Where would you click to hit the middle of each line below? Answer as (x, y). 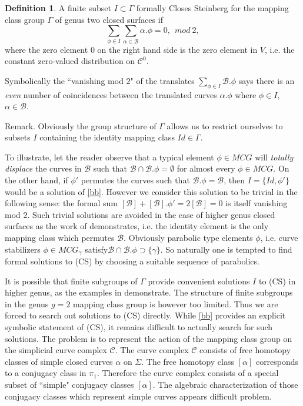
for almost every (206, 168)
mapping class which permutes (60, 238)
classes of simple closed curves (59, 361)
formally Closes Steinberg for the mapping (212, 8)
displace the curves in (43, 168)
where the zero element (46, 49)
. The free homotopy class (188, 361)
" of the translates (162, 80)
